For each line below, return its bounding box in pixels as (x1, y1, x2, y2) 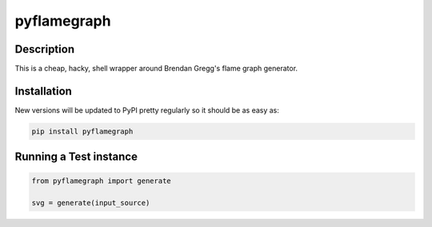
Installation (14, 84, 72, 98)
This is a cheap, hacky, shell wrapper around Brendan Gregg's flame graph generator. (14, 64, 298, 74)
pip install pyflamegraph (31, 126, 134, 136)
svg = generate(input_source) (31, 198, 150, 208)
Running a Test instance (14, 150, 138, 164)
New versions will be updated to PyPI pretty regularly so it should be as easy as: (14, 105, 280, 115)
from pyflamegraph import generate (31, 176, 171, 185)
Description (14, 42, 75, 56)
